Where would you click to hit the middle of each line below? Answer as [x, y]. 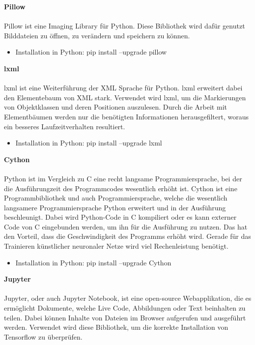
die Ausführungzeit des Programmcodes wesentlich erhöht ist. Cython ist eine [121, 188]
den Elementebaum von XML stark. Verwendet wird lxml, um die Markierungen [125, 97]
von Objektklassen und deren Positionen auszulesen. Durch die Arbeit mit [115, 107]
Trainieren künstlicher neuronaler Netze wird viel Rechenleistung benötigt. [116, 246]
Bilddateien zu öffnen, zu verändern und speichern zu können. [97, 35]
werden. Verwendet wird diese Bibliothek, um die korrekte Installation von [116, 327]
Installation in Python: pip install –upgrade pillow [91, 52]
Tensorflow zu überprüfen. [43, 336]
